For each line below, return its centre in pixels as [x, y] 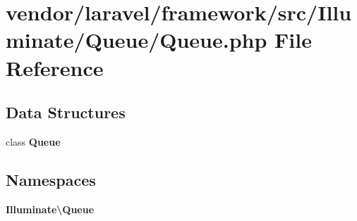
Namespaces [51, 179]
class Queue [33, 141]
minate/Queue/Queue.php [137, 40]
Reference [55, 67]
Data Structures [66, 112]
